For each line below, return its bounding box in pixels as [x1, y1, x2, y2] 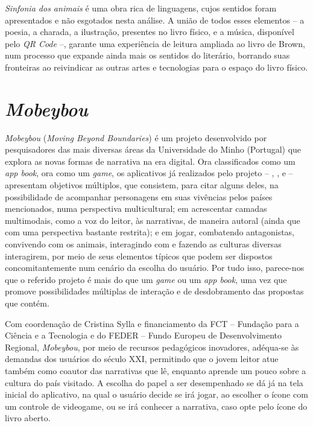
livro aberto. [5, 412, 51, 424]
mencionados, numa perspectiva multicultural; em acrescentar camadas [5, 202, 267, 215]
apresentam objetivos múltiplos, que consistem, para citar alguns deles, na [5, 179, 279, 191]
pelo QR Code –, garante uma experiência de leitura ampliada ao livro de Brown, [5, 37, 305, 49]
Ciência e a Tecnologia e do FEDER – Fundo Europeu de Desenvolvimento [5, 329, 282, 342]
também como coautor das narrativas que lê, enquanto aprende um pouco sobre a [5, 364, 306, 377]
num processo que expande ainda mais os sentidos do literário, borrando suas [5, 49, 290, 62]
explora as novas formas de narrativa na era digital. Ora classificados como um [5, 154, 296, 167]
